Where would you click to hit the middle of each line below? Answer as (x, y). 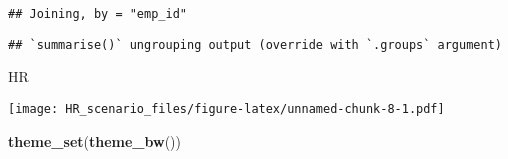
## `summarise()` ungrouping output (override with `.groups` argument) (255, 44)
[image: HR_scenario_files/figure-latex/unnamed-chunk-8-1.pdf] (226, 108)
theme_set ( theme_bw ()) (94, 140)
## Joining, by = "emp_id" (97, 14)
